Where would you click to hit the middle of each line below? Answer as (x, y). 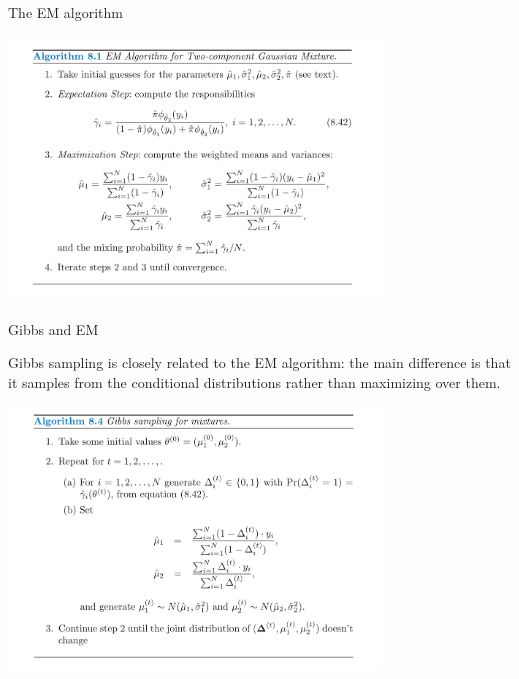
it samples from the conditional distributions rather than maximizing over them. (254, 381)
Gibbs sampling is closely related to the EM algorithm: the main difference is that (259, 362)
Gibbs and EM (53, 328)
